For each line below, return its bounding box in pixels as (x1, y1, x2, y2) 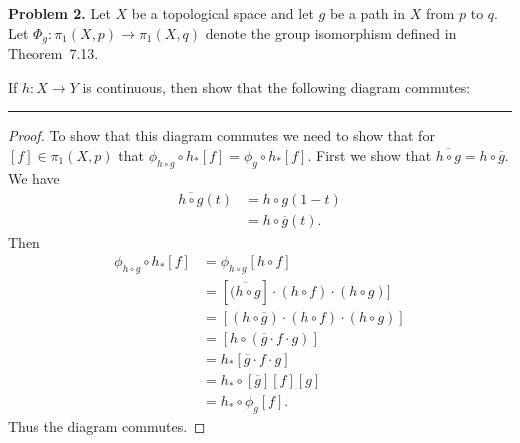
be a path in (329, 3, 405, 23)
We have (8, 167, 60, 188)
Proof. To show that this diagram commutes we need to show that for (8, 125, 435, 146)
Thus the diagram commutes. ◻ (8, 415, 206, 436)
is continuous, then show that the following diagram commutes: (82, 76, 471, 97)
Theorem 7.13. (8, 43, 99, 64)
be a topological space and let (131, 3, 314, 23)
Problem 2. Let (8, 3, 111, 23)
